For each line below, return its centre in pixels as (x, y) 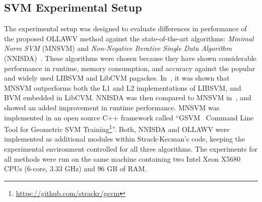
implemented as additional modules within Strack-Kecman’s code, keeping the (125, 139)
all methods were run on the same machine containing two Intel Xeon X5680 (122, 158)
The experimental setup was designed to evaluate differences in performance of (125, 28)
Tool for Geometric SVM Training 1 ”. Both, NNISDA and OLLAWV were (117, 128)
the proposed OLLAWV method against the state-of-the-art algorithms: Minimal (129, 38)
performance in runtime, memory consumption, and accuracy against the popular (130, 68)
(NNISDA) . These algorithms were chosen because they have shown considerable (130, 58)
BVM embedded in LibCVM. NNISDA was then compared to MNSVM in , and (128, 97)
